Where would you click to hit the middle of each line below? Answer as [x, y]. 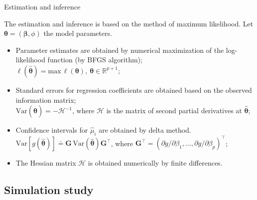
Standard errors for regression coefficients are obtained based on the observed [134, 90]
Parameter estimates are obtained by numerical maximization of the [120, 50]
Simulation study [49, 190]
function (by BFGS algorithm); [95, 60]
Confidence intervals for [52, 130]
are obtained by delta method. [145, 130]
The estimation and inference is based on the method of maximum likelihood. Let [129, 23]
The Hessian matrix [46, 163]
